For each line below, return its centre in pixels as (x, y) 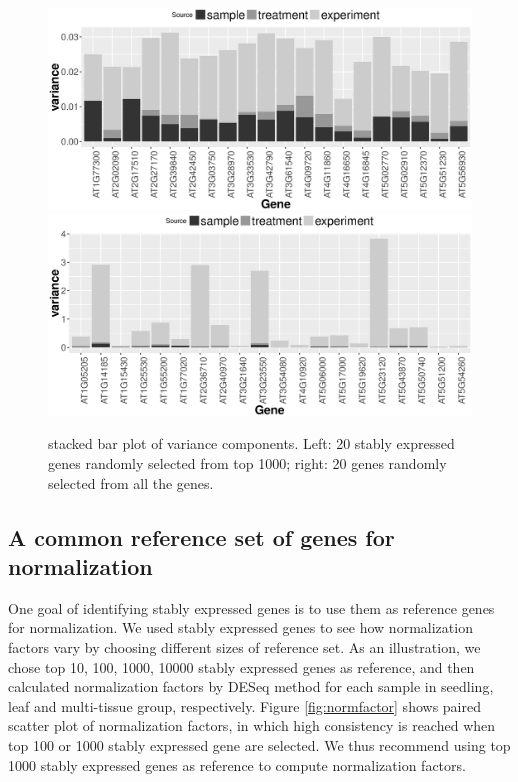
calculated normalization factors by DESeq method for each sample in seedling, (251, 686)
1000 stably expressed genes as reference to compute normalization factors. (237, 764)
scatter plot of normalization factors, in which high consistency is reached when (252, 725)
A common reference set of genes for (201, 536)
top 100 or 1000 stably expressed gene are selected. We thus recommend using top (259, 745)
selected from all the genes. (131, 482)
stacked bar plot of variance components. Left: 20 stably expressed (251, 443)
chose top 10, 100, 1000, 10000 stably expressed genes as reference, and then (241, 666)
